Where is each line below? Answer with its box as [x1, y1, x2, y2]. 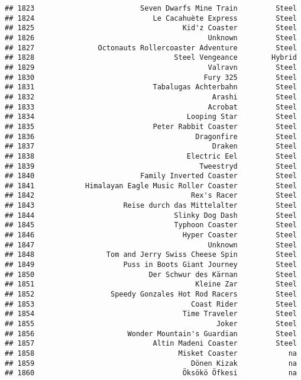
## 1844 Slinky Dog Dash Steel [5, 211, 297, 220]
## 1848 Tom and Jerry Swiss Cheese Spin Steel [5, 250, 297, 259]
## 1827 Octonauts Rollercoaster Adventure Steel [5, 43, 297, 52]
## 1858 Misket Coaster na [5, 349, 297, 358]
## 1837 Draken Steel [5, 142, 297, 151]
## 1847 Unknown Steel [5, 240, 297, 249]
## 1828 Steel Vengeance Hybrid [5, 53, 297, 62]
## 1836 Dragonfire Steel [5, 132, 297, 141]
